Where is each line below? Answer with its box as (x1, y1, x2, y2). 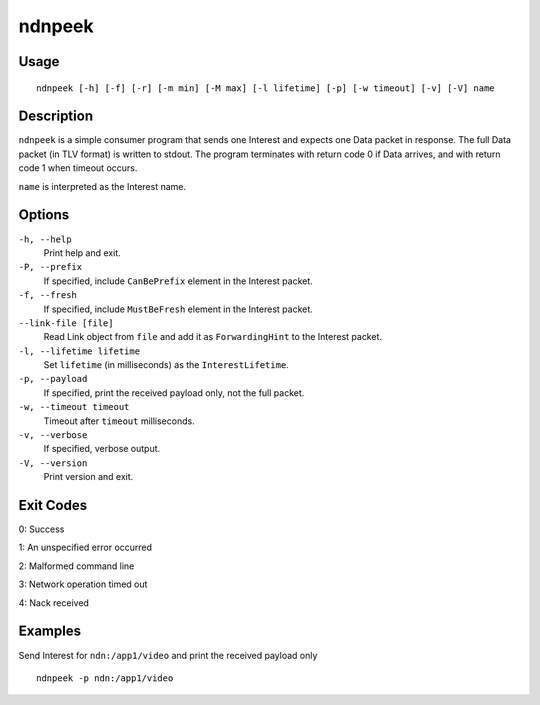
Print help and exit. (43, 246, 122, 259)
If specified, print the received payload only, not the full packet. (43, 386, 305, 399)
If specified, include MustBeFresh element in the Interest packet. (43, 303, 314, 315)
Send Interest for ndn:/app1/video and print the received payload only (18, 649, 318, 661)
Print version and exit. (43, 471, 134, 483)
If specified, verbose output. (43, 443, 161, 455)
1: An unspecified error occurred (18, 541, 153, 554)
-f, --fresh (18, 290, 77, 301)
